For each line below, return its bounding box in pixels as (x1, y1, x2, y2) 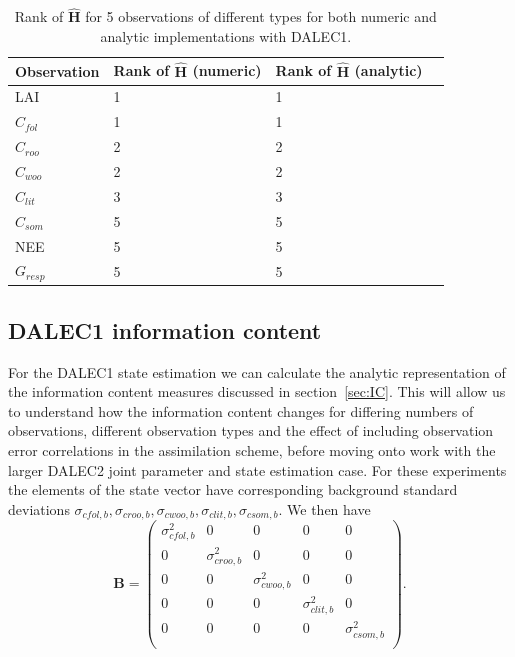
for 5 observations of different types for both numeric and (85, 6, 437, 27)
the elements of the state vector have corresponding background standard (8, 479, 458, 500)
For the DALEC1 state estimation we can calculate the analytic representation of (8, 361, 506, 382)
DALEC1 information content (8, 314, 322, 345)
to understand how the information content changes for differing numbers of (8, 400, 474, 421)
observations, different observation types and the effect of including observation (8, 420, 494, 441)
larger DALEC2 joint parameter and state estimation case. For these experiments (8, 459, 507, 480)
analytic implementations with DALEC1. (100, 25, 352, 46)
